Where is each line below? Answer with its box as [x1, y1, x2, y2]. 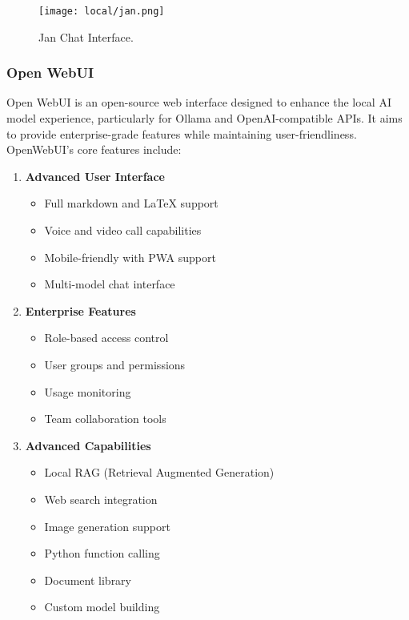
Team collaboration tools [44, 410, 166, 427]
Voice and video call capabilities [44, 222, 202, 239]
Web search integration [44, 490, 158, 507]
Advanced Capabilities [25, 437, 151, 453]
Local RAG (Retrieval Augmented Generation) [44, 464, 275, 481]
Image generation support [44, 517, 170, 534]
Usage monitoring [44, 383, 131, 400]
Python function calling [44, 545, 160, 562]
